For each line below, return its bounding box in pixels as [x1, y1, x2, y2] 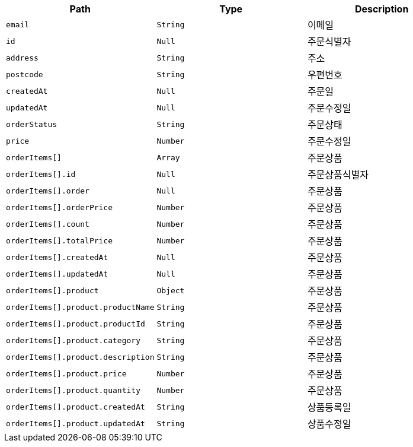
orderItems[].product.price [6, 369, 127, 378]
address [6, 53, 39, 62]
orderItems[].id [6, 169, 76, 179]
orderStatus [6, 119, 57, 129]
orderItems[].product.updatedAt [6, 419, 145, 428]
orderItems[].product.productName [6, 302, 155, 312]
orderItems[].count [6, 219, 89, 229]
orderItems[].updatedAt [6, 269, 108, 278]
